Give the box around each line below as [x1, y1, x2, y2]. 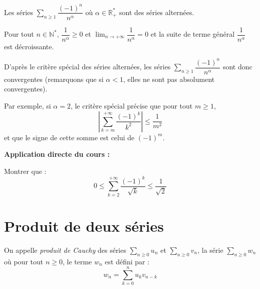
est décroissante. [4, 41, 54, 51]
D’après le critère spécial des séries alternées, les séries [4, 61, 171, 72]
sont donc [222, 61, 252, 72]
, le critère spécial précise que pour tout [70, 100, 193, 111]
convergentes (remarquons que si [4, 73, 104, 84]
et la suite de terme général [150, 29, 235, 39]
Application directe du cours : [4, 149, 110, 159]
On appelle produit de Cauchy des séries [4, 244, 126, 255]
